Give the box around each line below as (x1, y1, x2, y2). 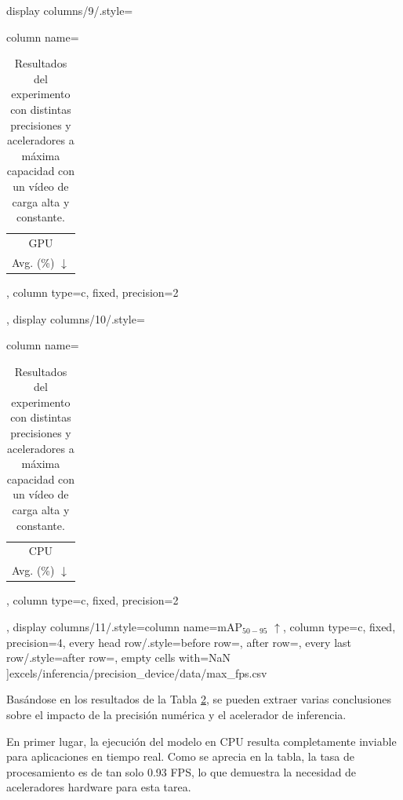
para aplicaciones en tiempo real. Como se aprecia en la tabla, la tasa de (6, 748, 355, 765)
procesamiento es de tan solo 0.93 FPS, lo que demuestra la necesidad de (6, 763, 357, 780)
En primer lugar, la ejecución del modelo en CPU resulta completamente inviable (6, 732, 397, 749)
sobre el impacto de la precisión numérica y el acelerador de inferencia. (6, 706, 347, 722)
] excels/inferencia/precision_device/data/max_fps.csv (6, 664, 267, 681)
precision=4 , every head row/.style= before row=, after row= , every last (6, 634, 352, 650)
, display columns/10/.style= (6, 310, 145, 327)
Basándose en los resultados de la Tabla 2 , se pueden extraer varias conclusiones (6, 691, 392, 707)
